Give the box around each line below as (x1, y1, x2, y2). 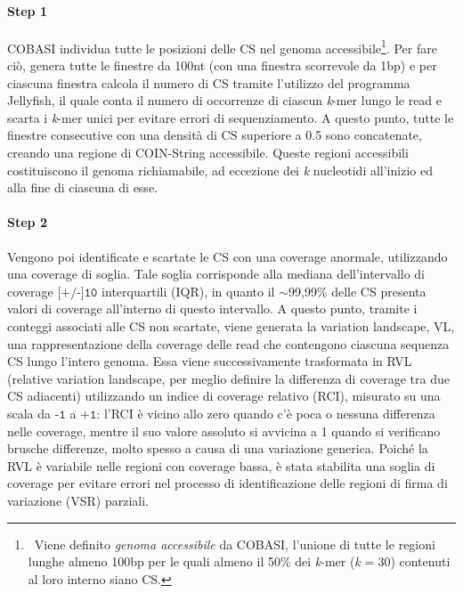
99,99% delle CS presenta (288, 281, 426, 300)
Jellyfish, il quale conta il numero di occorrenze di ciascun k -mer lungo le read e (7, 91, 443, 110)
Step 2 (7, 213, 47, 232)
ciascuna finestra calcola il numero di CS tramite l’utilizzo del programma (7, 73, 410, 92)
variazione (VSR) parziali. (7, 491, 149, 509)
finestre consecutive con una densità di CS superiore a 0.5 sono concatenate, (7, 126, 422, 144)
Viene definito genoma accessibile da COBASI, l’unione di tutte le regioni (34, 534, 435, 553)
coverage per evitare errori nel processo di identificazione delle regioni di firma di (7, 474, 448, 492)
